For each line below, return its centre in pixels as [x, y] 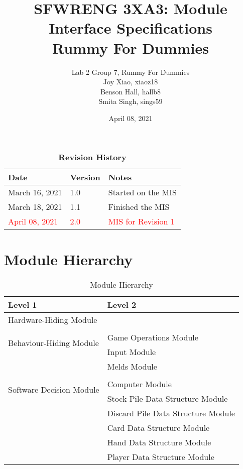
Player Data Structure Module [161, 456]
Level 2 [122, 304]
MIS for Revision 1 [141, 221]
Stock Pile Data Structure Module [167, 398]
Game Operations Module [153, 337]
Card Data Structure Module [158, 427]
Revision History [92, 157]
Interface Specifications [131, 28]
